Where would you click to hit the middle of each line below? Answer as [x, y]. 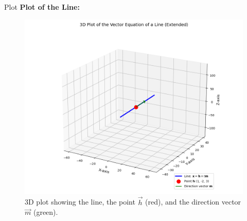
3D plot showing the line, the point [80, 202]
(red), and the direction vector [193, 202]
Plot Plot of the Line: [42, 7]
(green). [46, 212]
